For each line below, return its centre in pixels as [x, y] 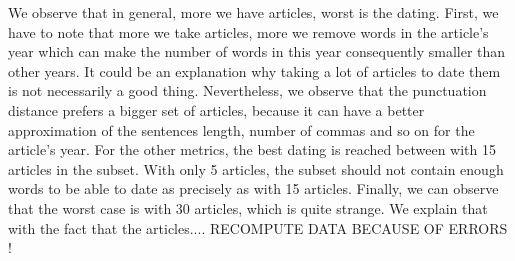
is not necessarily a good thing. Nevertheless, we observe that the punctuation [247, 90]
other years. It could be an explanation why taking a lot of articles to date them [254, 70]
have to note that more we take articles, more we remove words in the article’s [248, 31]
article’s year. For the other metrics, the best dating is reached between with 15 [252, 149]
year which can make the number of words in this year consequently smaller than [257, 51]
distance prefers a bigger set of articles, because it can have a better [216, 109]
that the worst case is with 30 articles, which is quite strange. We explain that [248, 207]
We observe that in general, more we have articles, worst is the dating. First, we [253, 12]
